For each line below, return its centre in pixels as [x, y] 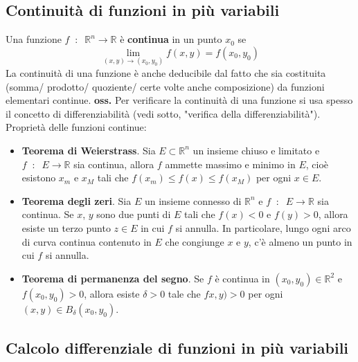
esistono [39, 178]
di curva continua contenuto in [87, 241]
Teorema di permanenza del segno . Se [113, 278]
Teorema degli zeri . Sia [77, 200]
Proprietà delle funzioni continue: [76, 127]
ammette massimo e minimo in [230, 164]
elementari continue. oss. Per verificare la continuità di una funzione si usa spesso [179, 100]
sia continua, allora [114, 164]
